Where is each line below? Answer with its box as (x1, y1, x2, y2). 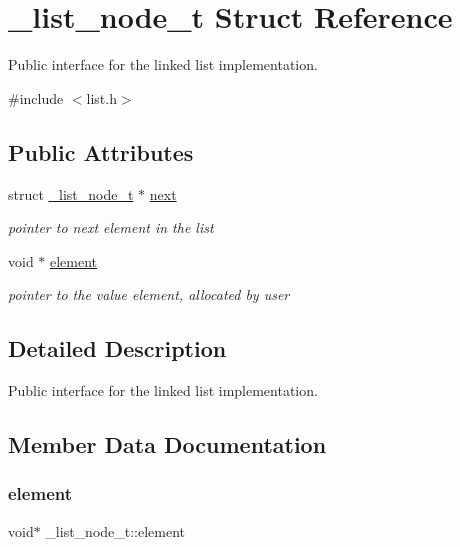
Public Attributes (8, 136, 194, 167)
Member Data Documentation (8, 429, 327, 460)
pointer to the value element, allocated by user (8, 284, 290, 305)
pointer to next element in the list (8, 217, 214, 238)
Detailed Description (8, 333, 227, 364)
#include (8, 87, 64, 108)
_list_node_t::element (45, 520, 186, 541)
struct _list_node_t (8, 183, 134, 204)
